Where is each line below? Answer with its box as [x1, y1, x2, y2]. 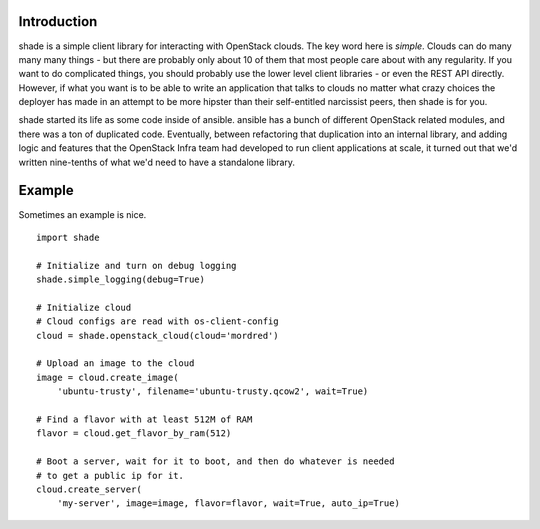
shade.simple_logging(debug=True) [36, 274, 205, 285]
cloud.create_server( [36, 483, 142, 495]
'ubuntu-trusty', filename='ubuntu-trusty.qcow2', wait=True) [56, 386, 369, 397]
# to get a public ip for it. [36, 470, 185, 481]
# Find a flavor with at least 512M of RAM [36, 414, 253, 425]
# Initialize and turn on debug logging [36, 260, 237, 271]
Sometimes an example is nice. [18, 208, 147, 220]
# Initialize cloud [36, 301, 132, 313]
